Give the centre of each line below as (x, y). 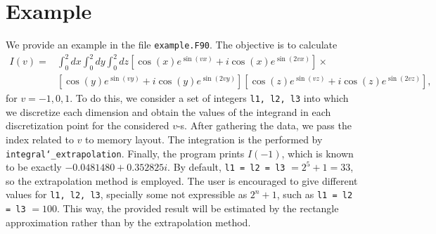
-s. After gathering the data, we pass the (264, 125)
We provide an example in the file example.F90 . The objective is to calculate (172, 45)
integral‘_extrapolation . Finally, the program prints (125, 153)
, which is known (318, 153)
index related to (40, 139)
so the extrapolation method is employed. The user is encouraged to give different (182, 180)
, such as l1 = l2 (315, 194)
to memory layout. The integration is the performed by (204, 139)
